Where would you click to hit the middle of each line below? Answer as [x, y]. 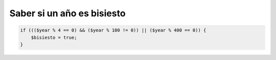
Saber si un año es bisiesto [67, 13]
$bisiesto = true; [54, 37]
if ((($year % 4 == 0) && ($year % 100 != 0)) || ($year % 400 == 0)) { [113, 30]
